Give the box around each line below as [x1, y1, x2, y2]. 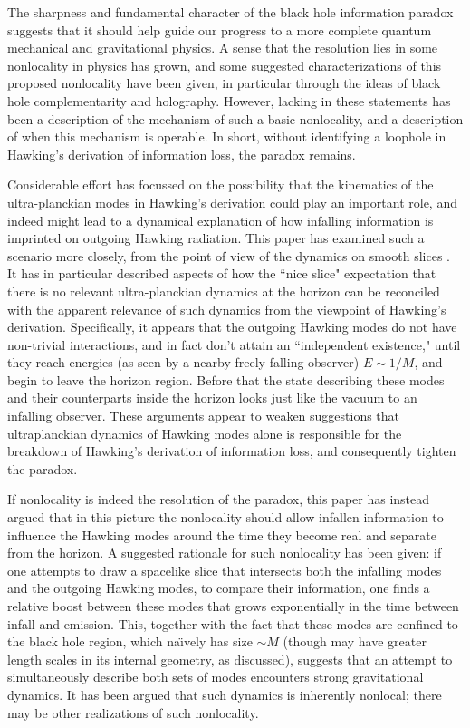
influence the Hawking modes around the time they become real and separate [7, 525, 436, 544]
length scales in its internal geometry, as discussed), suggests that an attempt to [7, 649, 453, 668]
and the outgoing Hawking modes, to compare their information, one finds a [7, 578, 430, 597]
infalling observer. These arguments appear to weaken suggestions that [7, 406, 400, 425]
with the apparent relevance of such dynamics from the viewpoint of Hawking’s [7, 299, 446, 318]
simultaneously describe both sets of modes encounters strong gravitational [7, 667, 424, 686]
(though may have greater [283, 632, 427, 651]
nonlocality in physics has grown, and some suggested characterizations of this [7, 55, 442, 74]
